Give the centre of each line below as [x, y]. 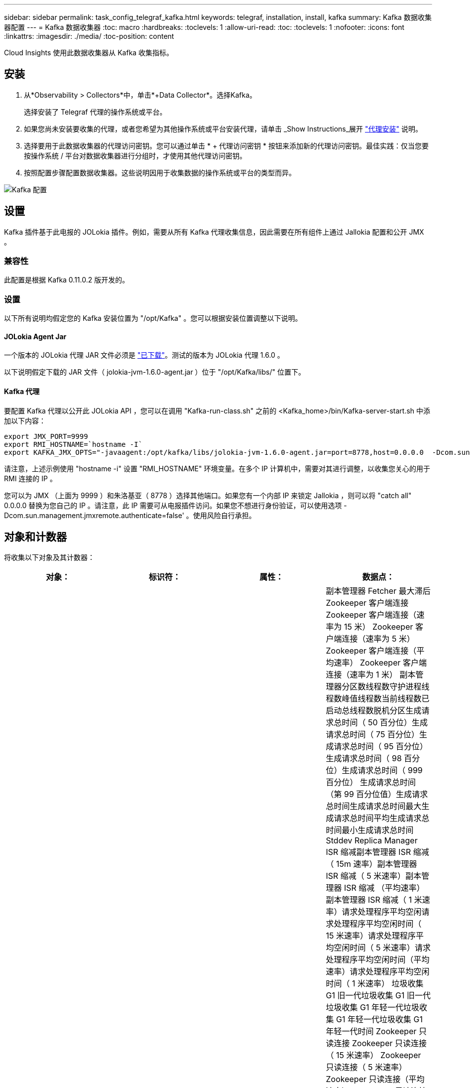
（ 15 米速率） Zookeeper [373, 1055]
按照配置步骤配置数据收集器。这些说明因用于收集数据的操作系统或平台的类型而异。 [160, 172]
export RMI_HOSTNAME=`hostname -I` [73, 444]
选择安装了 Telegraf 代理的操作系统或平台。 [95, 112]
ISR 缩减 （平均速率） [384, 888]
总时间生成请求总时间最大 [374, 806]
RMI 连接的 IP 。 [30, 478]
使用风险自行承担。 [224, 515]
